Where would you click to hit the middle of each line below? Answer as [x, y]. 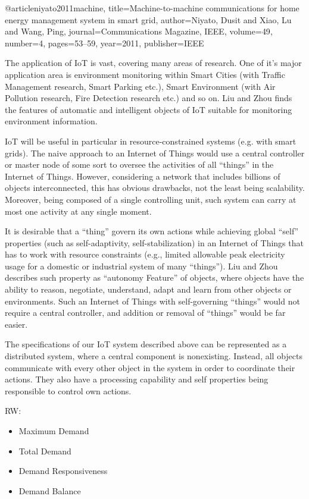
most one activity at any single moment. [78, 211]
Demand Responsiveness [63, 471]
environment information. [51, 121]
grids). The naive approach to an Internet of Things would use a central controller [155, 153]
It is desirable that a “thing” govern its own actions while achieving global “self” [152, 231]
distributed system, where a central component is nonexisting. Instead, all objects [154, 356]
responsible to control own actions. [68, 390]
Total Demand [45, 451]
